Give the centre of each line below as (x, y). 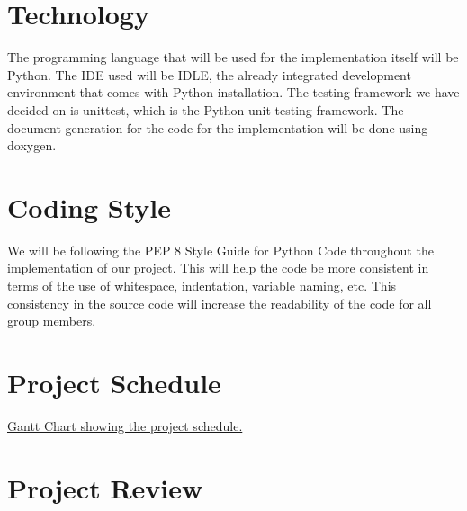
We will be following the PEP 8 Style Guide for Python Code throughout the (220, 250)
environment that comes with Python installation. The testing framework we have (233, 92)
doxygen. (32, 145)
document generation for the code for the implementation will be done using (218, 127)
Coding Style (90, 206)
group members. (52, 321)
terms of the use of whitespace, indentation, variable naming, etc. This (202, 285)
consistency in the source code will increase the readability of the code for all (220, 303)
